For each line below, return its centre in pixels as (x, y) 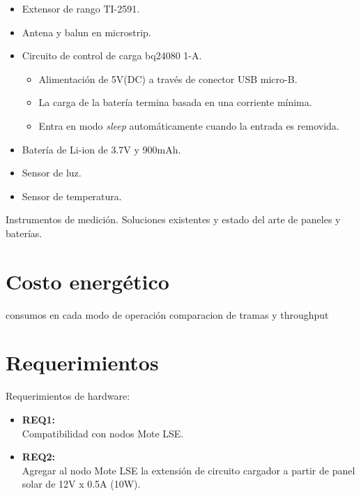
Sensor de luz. (52, 173)
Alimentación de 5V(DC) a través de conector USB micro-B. (168, 78)
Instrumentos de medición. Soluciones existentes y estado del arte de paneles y (173, 219)
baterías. (24, 233)
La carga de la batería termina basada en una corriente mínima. (175, 102)
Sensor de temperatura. (72, 196)
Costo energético (87, 281)
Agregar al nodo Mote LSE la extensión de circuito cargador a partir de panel (189, 470)
